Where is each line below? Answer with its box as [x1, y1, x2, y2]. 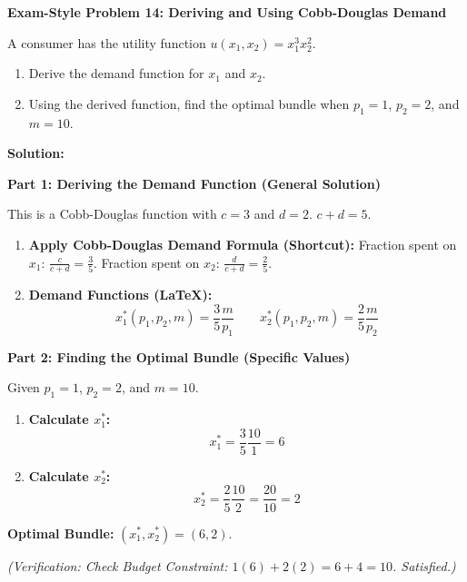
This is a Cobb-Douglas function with [7, 204, 217, 223]
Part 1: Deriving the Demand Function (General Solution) [7, 173, 382, 192]
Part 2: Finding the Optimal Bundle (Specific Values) [7, 347, 351, 366]
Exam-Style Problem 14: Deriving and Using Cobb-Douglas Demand [7, 3, 447, 21]
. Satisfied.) [392, 556, 456, 575]
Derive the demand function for [28, 64, 204, 83]
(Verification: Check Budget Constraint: [7, 556, 228, 575]
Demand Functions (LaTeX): [28, 285, 213, 304]
